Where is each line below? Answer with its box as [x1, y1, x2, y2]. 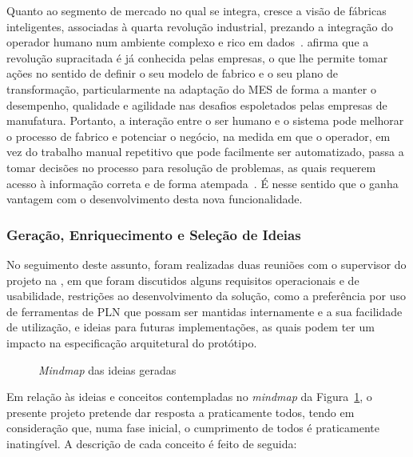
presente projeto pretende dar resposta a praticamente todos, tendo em [6, 403, 355, 420]
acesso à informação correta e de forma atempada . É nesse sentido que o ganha [6, 174, 399, 191]
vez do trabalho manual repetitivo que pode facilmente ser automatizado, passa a [6, 143, 404, 160]
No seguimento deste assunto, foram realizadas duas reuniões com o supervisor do [6, 255, 407, 272]
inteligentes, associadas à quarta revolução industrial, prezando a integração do [6, 18, 393, 34]
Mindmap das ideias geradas [38, 361, 177, 378]
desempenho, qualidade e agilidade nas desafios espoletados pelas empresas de [6, 96, 387, 113]
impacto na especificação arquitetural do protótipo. [6, 334, 257, 351]
